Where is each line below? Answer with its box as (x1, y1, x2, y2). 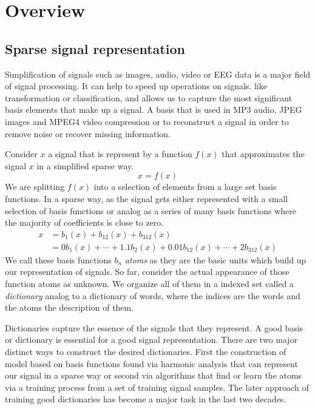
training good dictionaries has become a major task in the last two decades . (5, 393, 286, 405)
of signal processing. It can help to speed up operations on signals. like (5, 79, 267, 92)
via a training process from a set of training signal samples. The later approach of (5, 380, 309, 393)
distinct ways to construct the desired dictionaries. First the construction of (5, 345, 286, 357)
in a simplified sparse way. (36, 159, 134, 172)
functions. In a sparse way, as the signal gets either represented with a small (5, 192, 288, 204)
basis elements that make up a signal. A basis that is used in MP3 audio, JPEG (5, 103, 302, 116)
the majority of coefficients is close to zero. (5, 216, 164, 229)
